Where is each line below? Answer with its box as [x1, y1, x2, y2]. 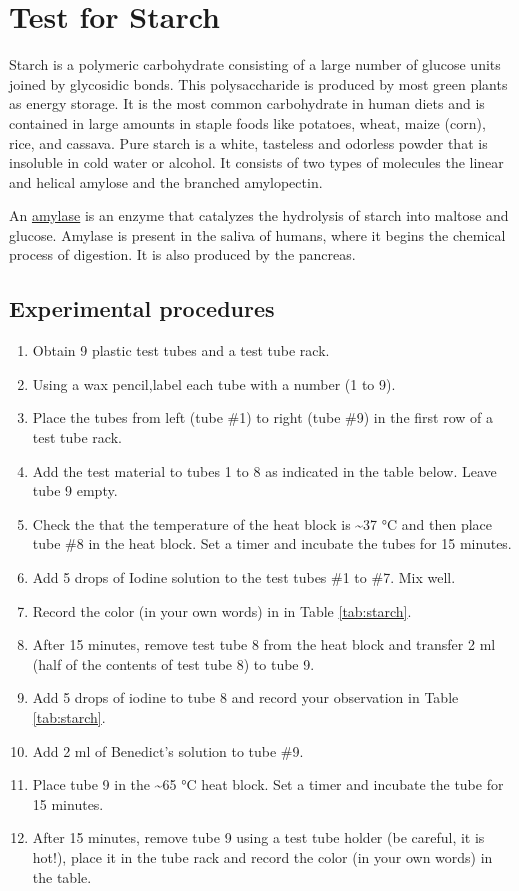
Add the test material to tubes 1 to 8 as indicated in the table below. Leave [32, 460, 497, 481]
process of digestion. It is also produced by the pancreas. [9, 244, 356, 265]
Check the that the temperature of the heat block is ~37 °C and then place [32, 513, 493, 534]
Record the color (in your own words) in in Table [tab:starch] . [32, 600, 412, 621]
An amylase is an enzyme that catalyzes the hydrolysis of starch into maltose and [9, 205, 509, 226]
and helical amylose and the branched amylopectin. [9, 171, 323, 192]
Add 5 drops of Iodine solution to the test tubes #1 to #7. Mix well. [32, 567, 456, 588]
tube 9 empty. [32, 480, 118, 501]
